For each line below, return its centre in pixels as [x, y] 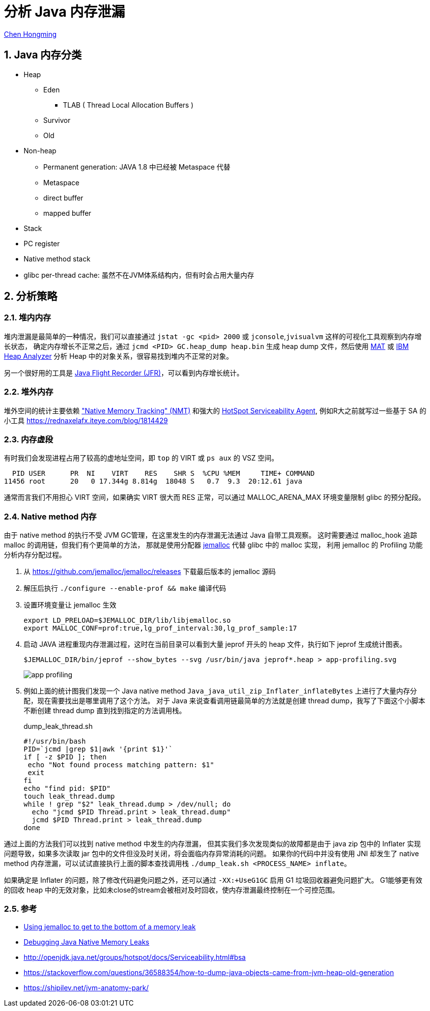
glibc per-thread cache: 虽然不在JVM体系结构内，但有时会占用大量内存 [139, 275]
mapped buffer [67, 213]
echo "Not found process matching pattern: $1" [121, 765]
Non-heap [40, 150]
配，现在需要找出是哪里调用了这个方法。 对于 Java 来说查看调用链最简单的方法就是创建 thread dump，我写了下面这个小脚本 [225, 701]
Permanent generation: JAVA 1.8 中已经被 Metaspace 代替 [137, 167]
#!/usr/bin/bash [55, 741]
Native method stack [57, 259]
